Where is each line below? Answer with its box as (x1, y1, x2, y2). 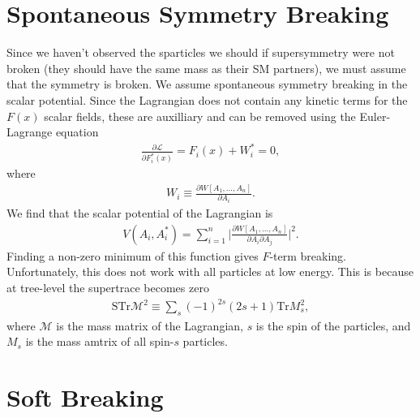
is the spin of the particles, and (255, 317, 411, 334)
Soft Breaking (6, 381, 164, 414)
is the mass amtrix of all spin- (25, 333, 174, 350)
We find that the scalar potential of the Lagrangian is (6, 205, 273, 222)
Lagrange (6, 123, 53, 140)
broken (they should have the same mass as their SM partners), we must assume (6, 59, 406, 76)
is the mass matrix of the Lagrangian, (56, 317, 243, 334)
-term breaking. (269, 247, 347, 264)
